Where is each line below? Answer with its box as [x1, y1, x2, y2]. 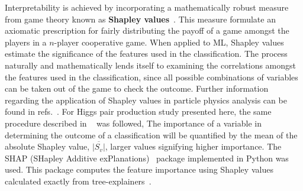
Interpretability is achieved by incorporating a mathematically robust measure [5, 1, 289, 13]
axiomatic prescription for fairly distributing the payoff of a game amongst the [5, 24, 289, 37]
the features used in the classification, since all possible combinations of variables [5, 70, 298, 83]
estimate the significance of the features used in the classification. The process [5, 47, 288, 60]
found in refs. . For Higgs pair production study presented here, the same [5, 105, 272, 118]
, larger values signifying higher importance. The [105, 140, 282, 153]
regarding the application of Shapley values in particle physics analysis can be [5, 93, 287, 106]
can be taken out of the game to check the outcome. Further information [5, 82, 269, 95]
